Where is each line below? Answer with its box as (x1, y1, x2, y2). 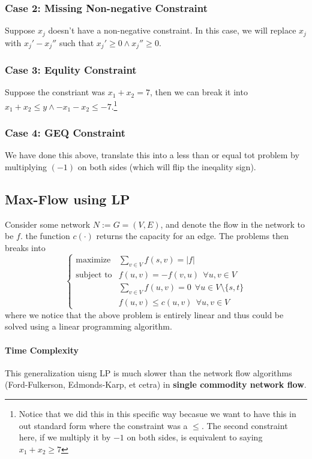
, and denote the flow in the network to (160, 218, 305, 230)
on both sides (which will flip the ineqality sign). (77, 161, 256, 173)
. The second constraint (201, 419, 288, 431)
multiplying (5, 161, 47, 173)
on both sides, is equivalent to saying (127, 431, 263, 443)
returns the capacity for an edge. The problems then (96, 230, 289, 242)
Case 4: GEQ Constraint (5, 125, 126, 140)
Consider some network (5, 218, 91, 230)
